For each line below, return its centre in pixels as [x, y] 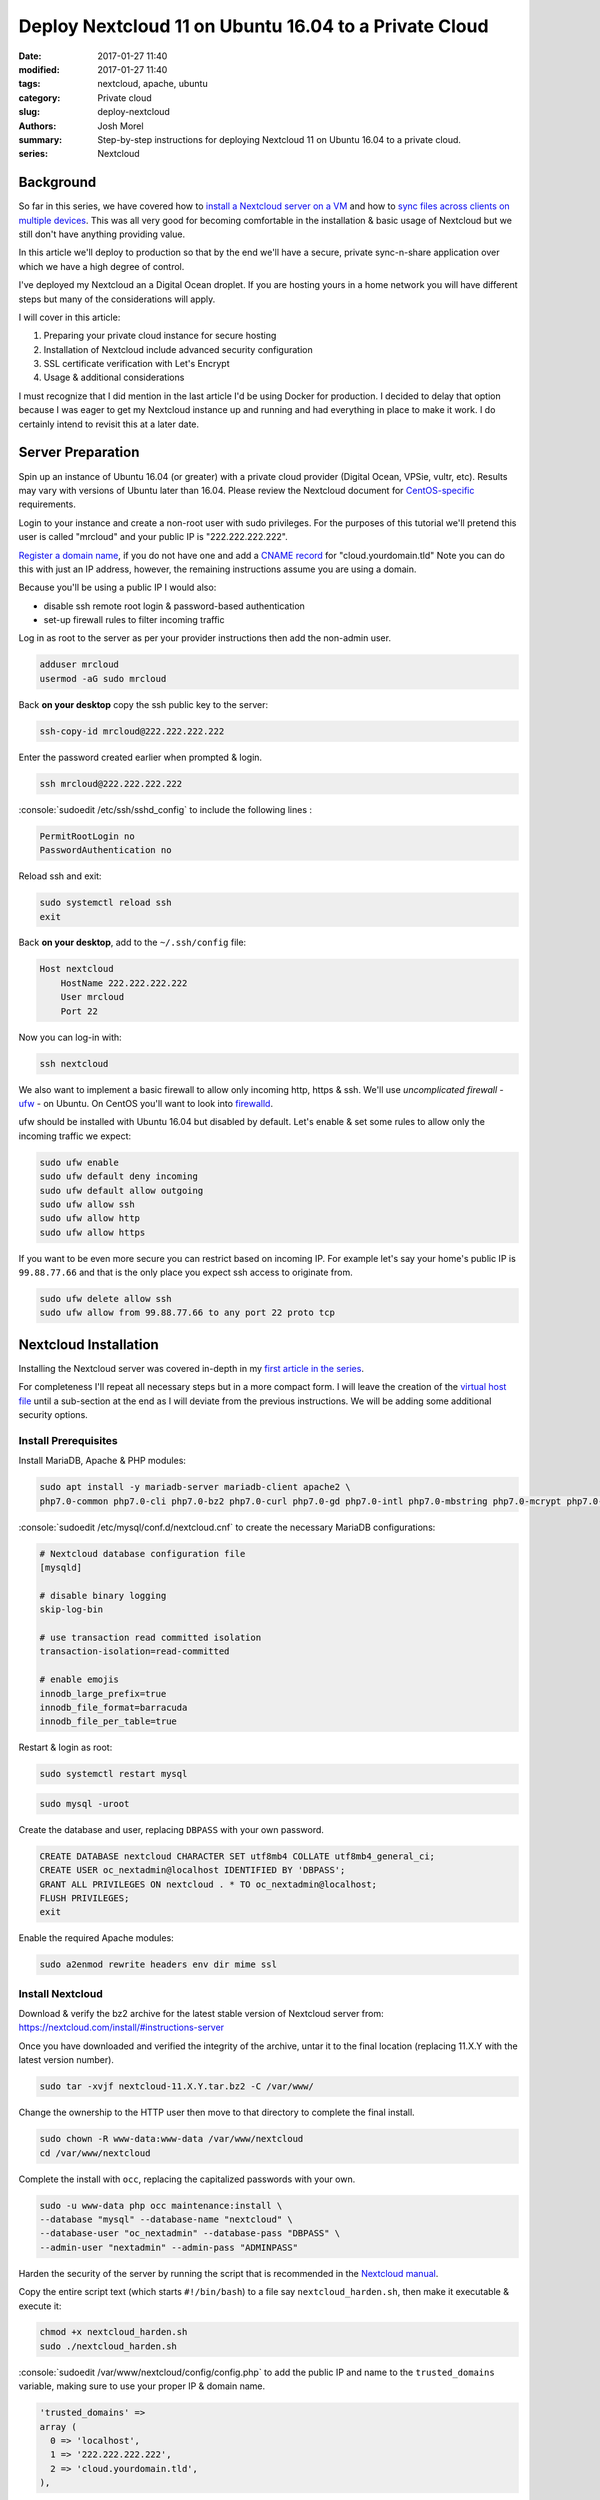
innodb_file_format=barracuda [113, 1707]
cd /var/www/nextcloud [95, 2153]
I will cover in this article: [69, 317]
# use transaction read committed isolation [150, 1637]
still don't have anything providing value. [101, 234]
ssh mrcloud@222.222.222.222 [111, 783]
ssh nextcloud [74, 1063]
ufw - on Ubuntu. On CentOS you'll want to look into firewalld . [146, 1103]
